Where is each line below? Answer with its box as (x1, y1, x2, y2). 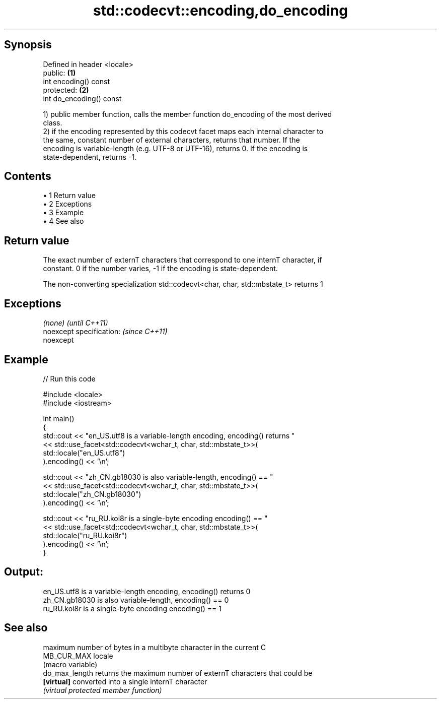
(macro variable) (43, 660, 98, 669)
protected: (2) (43, 85, 89, 94)
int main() (43, 414, 75, 423)
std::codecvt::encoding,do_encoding (93, 2, 348, 19)
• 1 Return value (43, 191, 96, 200)
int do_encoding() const (43, 94, 122, 103)
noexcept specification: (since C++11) (43, 327, 168, 336)
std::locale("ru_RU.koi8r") (43, 531, 127, 540)
